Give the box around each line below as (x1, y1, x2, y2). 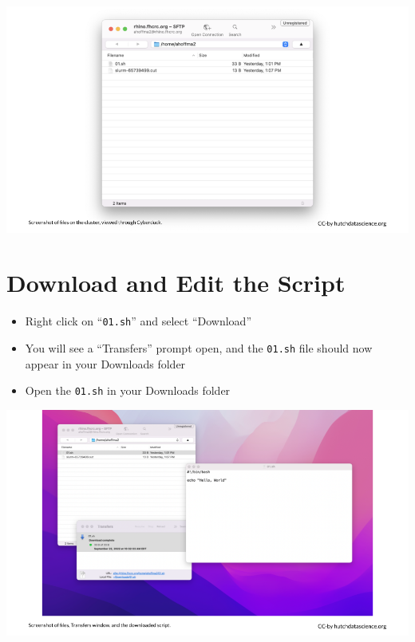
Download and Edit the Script (6, 266, 346, 299)
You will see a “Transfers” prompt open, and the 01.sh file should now (25, 339, 373, 356)
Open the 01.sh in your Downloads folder (25, 382, 231, 399)
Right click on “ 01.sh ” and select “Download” (25, 313, 251, 329)
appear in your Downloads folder (25, 355, 186, 372)
